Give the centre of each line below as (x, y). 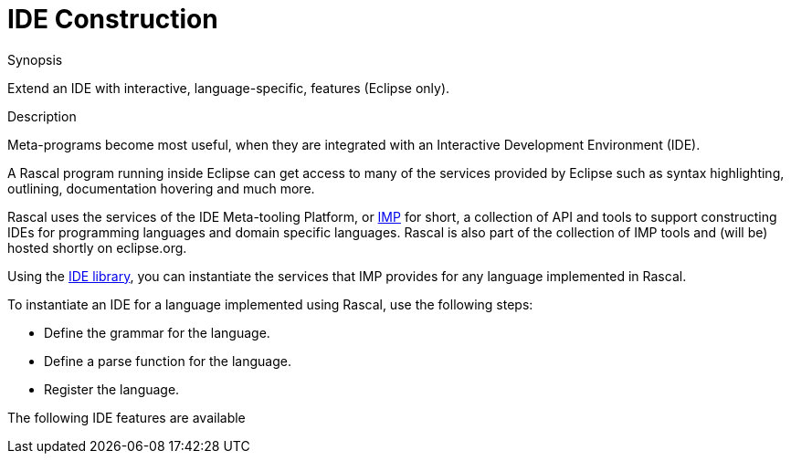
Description (42, 116)
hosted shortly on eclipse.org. (97, 247)
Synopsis (35, 59)
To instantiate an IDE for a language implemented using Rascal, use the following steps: (270, 304)
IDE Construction (113, 19)
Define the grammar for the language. (157, 332)
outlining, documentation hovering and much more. (161, 188)
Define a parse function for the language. (168, 361)
